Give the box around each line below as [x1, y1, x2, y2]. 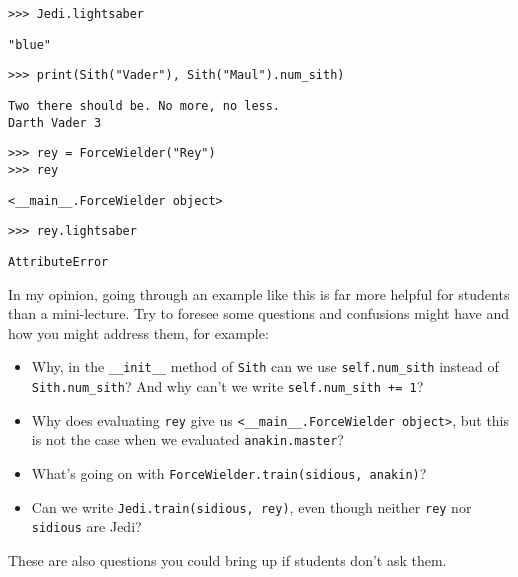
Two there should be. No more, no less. [8, 98, 281, 113]
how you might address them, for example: [8, 322, 269, 343]
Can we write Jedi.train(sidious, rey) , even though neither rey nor [31, 496, 472, 517]
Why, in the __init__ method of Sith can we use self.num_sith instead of [31, 356, 499, 377]
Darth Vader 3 [8, 115, 102, 130]
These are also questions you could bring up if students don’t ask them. [8, 549, 447, 570]
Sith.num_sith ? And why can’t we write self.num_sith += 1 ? [31, 376, 424, 396]
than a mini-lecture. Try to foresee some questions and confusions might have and [8, 303, 510, 324]
